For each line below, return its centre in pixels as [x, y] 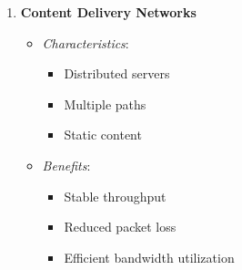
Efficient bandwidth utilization [149, 257]
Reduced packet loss [120, 227]
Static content [103, 135]
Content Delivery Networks [108, 12]
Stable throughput [115, 196]
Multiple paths [105, 104]
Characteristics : [86, 42]
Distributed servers [117, 73]
